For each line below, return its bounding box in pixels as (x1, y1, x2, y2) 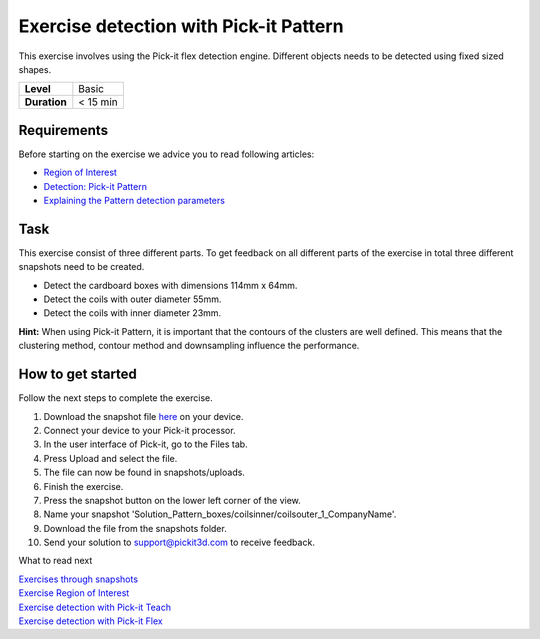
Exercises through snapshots (18, 573, 139, 585)
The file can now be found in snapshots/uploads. (43, 466, 245, 479)
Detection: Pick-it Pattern (43, 180, 147, 192)
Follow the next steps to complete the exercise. (18, 392, 214, 404)
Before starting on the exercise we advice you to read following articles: (18, 148, 315, 160)
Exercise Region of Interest (18, 587, 130, 599)
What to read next (18, 555, 93, 567)
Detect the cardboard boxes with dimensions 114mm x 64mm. (43, 279, 298, 291)
